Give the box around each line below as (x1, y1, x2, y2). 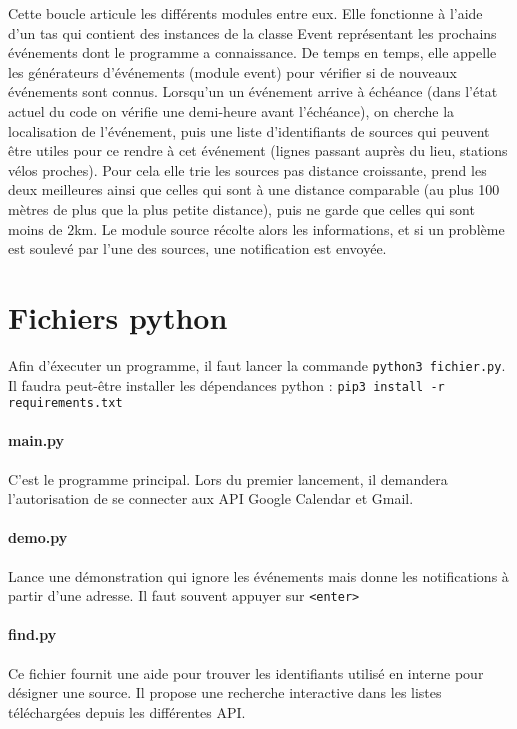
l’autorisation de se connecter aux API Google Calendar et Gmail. (8, 488, 414, 509)
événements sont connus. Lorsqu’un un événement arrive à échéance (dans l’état (8, 81, 498, 102)
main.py (8, 430, 65, 451)
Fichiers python (8, 296, 228, 337)
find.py (8, 624, 57, 645)
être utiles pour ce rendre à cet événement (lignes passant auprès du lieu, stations (8, 140, 508, 161)
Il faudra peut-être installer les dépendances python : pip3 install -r (8, 374, 445, 395)
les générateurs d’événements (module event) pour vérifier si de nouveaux (8, 61, 457, 82)
